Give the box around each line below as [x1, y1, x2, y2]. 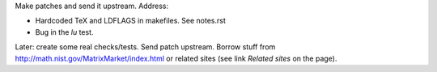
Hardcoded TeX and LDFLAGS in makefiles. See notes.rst [35, 16, 227, 26]
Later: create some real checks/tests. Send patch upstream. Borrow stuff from [15, 42, 276, 52]
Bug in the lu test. [35, 27, 94, 36]
